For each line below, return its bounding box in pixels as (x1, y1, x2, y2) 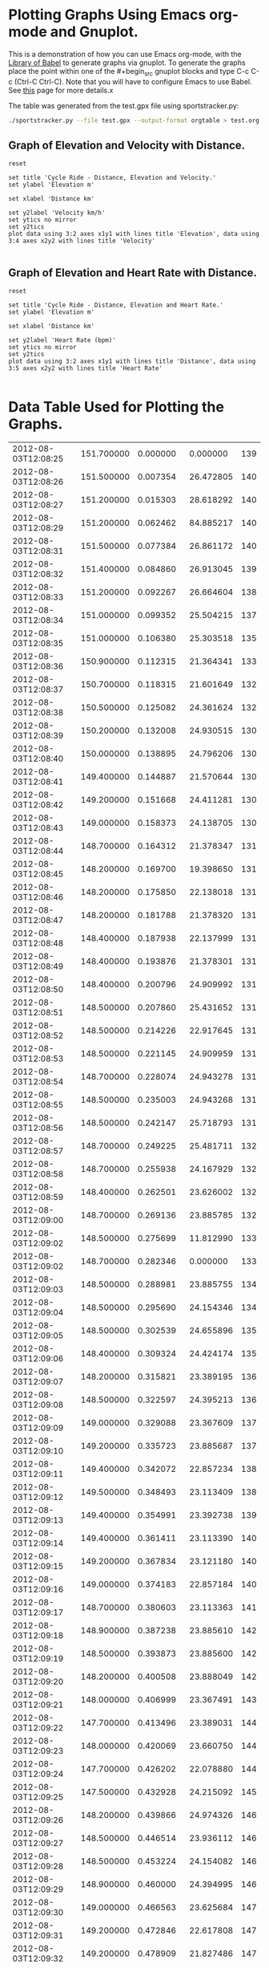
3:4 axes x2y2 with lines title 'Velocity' (8, 237, 156, 246)
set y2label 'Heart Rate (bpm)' (8, 336, 116, 344)
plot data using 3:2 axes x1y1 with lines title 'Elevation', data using (8, 230, 260, 238)
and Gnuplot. (50, 22, 139, 41)
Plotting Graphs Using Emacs (8, 6, 207, 24)
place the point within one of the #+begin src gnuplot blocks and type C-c (8, 66, 250, 78)
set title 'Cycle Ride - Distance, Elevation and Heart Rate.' (8, 301, 224, 310)
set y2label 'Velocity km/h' (8, 209, 106, 218)
